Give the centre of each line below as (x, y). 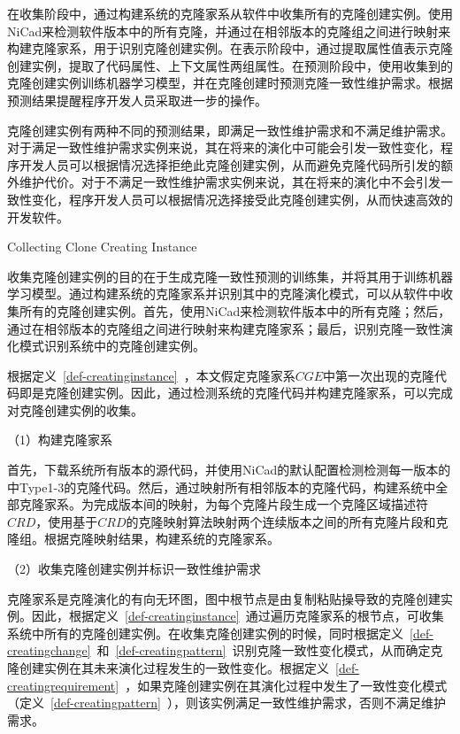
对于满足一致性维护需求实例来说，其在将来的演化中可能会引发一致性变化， (224, 147)
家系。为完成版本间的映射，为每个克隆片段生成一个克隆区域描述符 (236, 504)
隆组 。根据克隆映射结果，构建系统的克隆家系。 (143, 539)
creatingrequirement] (63, 685)
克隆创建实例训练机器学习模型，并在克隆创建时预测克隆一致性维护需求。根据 (230, 83)
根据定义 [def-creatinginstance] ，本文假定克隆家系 (151, 375)
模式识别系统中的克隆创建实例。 (112, 346)
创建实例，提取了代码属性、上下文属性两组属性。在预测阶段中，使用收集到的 (230, 65)
